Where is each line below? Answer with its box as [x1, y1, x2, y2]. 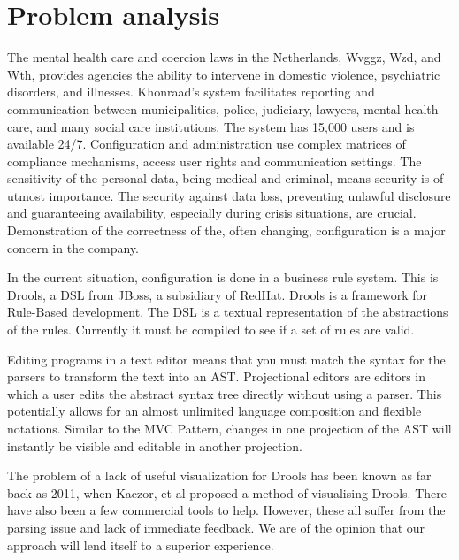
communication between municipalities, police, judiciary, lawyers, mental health [7, 99, 439, 118]
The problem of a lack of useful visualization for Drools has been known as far [7, 466, 432, 485]
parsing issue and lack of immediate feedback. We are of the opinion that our [7, 518, 425, 536]
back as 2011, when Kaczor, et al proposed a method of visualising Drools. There [7, 483, 447, 502]
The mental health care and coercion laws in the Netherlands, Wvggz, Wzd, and [7, 48, 441, 66]
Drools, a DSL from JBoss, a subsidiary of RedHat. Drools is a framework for [7, 285, 428, 303]
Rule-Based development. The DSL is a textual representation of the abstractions [7, 303, 448, 321]
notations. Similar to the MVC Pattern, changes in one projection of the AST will [7, 419, 452, 437]
